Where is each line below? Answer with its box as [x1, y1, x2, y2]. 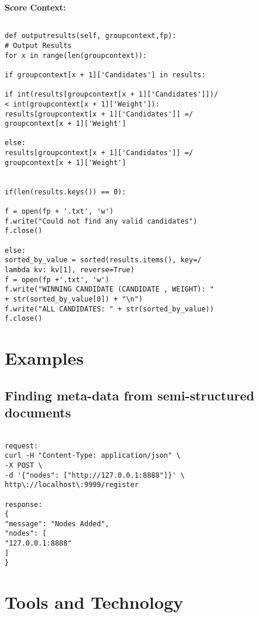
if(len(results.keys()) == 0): [5, 187, 126, 196]
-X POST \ [5, 461, 43, 469]
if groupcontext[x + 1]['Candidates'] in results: [5, 70, 206, 79]
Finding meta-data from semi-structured [5, 386, 254, 404]
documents [5, 403, 71, 421]
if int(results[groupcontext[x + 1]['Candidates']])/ [5, 90, 219, 99]
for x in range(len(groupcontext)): [5, 51, 147, 60]
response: [5, 500, 43, 509]
